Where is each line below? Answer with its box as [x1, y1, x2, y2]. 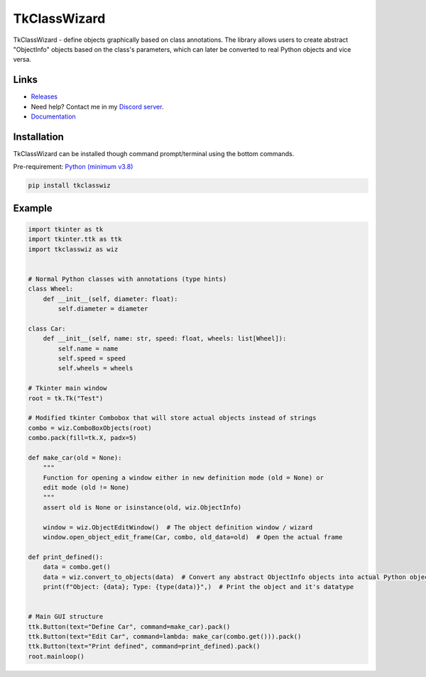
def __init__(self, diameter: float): [43, 295, 178, 303]
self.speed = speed [58, 354, 126, 362]
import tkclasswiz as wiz [28, 245, 119, 253]
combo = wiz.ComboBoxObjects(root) [28, 424, 152, 432]
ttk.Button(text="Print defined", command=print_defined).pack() [28, 642, 261, 651]
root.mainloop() [28, 652, 85, 660]
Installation [13, 131, 64, 143]
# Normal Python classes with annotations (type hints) [28, 275, 227, 283]
